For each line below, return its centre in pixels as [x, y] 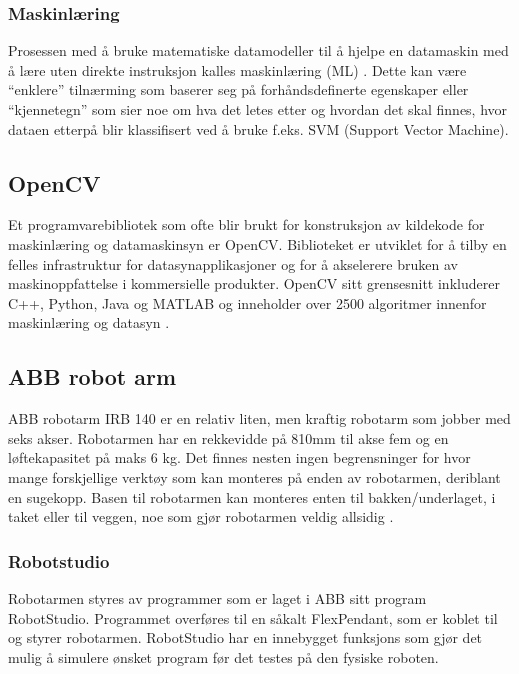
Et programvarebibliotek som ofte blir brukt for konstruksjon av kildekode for [246, 224]
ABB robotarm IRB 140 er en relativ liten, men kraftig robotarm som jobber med [259, 418]
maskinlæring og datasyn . [89, 322]
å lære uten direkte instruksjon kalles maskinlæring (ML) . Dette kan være [237, 69]
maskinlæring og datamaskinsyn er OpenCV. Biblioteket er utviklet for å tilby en [257, 243]
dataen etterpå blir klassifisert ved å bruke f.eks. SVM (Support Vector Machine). [258, 128]
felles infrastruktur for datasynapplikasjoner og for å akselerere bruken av [233, 263]
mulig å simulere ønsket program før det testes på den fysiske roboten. [223, 656]
